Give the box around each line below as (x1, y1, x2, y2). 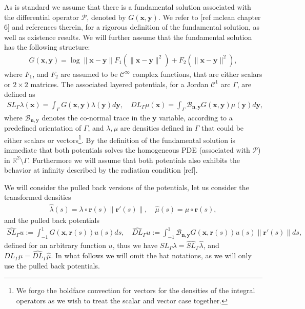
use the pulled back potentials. (4, 260, 100, 271)
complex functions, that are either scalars (132, 69, 262, 79)
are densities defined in (120, 122, 193, 133)
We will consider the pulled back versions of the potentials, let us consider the (4, 181, 249, 192)
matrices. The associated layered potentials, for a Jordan (30, 78, 209, 89)
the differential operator (4, 11, 79, 22)
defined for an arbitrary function (4, 240, 106, 251)
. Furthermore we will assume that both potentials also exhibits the (28, 154, 240, 165)
